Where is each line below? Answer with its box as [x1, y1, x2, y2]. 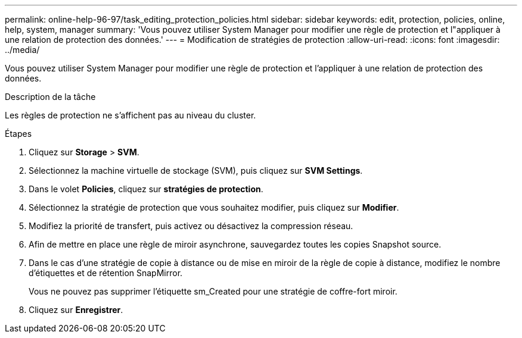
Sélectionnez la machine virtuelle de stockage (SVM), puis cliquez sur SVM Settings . [29, 165, 363, 176]
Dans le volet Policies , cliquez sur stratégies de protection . [29, 184, 263, 194]
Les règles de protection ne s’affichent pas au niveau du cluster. [5, 110, 256, 120]
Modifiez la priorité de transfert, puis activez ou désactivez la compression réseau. [29, 221, 353, 231]
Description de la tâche [5, 92, 96, 102]
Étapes [5, 129, 32, 139]
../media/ [5, 45, 40, 55]
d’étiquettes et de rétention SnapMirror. [29, 268, 183, 278]
